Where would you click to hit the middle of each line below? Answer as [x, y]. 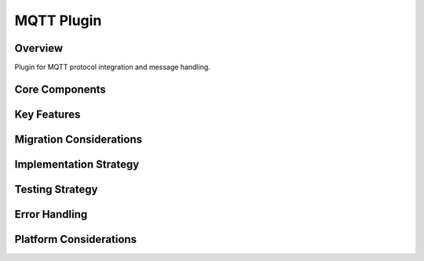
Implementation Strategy [77, 164]
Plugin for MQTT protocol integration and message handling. [113, 67]
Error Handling [51, 214]
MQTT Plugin [58, 20]
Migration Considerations [79, 139]
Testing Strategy [56, 189]
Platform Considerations [76, 239]
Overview [39, 48]
